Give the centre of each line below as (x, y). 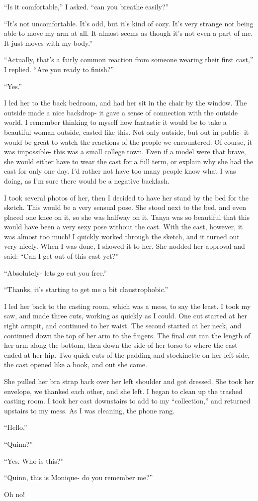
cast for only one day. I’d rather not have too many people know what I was (120, 171)
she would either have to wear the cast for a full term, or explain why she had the (129, 161)
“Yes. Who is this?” (34, 460)
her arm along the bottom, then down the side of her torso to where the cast (121, 345)
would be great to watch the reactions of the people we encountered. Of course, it (128, 142)
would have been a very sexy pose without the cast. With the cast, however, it (124, 227)
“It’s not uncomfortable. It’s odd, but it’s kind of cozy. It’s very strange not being (129, 23)
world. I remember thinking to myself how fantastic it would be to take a (115, 122)
